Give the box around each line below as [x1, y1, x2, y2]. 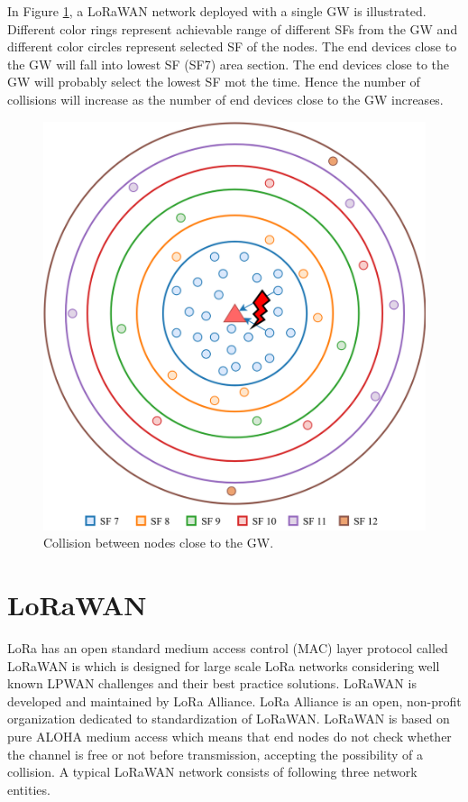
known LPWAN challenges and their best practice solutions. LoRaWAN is [7, 674, 417, 693]
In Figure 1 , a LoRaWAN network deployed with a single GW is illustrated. [7, 2, 427, 20]
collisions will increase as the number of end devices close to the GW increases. [7, 89, 444, 108]
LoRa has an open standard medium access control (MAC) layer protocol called [7, 639, 448, 658]
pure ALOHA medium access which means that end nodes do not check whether [7, 727, 452, 746]
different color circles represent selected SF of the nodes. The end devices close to [7, 37, 457, 56]
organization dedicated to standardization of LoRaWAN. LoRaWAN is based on [7, 709, 450, 728]
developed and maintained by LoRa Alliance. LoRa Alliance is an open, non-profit [7, 691, 462, 710]
